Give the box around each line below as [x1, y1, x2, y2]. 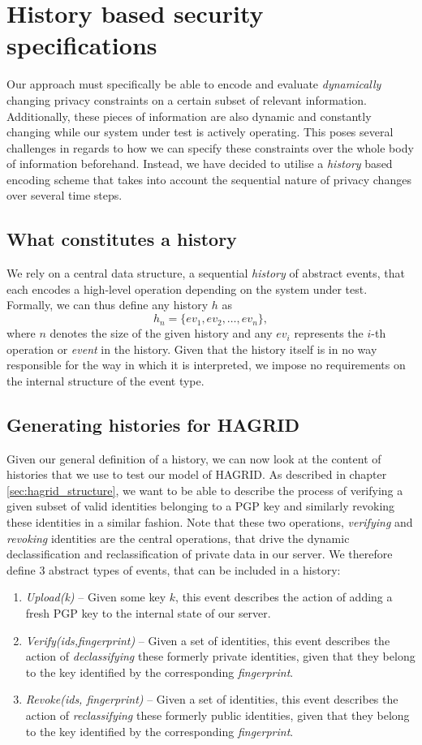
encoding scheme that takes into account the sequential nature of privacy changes [6, 170, 411, 187]
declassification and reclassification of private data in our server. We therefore [6, 545, 393, 562]
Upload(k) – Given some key [25, 588, 166, 605]
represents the [294, 325, 364, 342]
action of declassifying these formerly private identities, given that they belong [25, 648, 416, 665]
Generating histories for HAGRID [6, 411, 299, 437]
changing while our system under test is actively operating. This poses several [6, 123, 394, 140]
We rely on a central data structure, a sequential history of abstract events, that [6, 265, 405, 282]
